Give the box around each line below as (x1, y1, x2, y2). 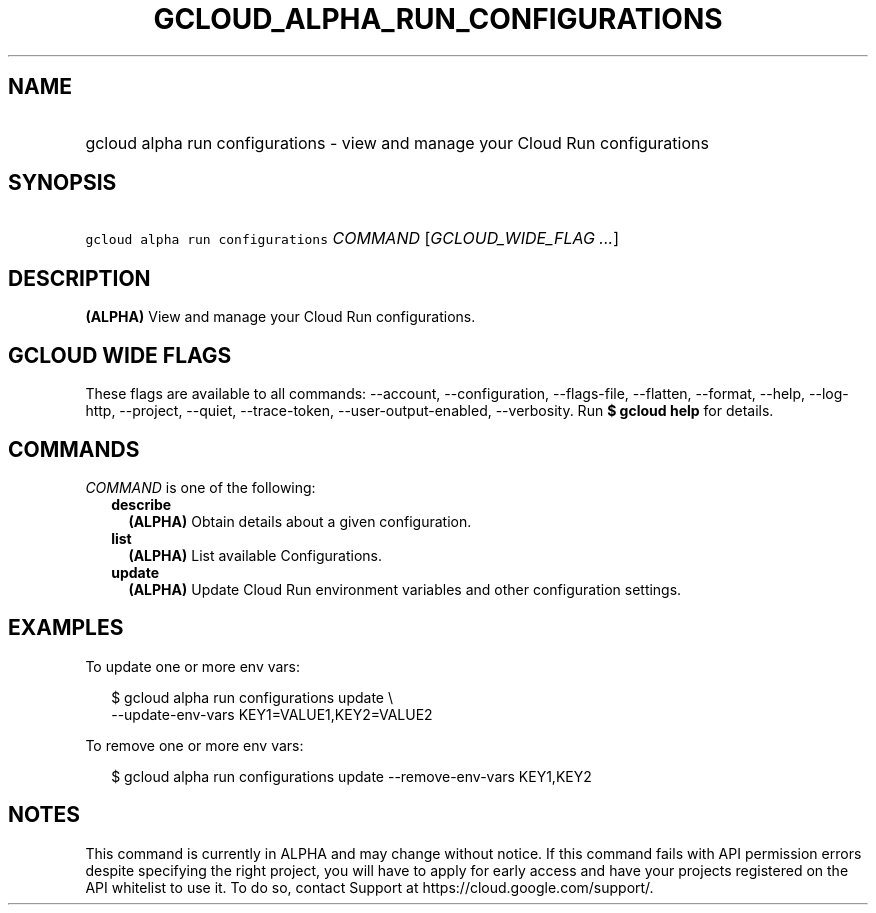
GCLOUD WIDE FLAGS (8, 342, 232, 368)
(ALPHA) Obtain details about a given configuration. (128, 512, 472, 530)
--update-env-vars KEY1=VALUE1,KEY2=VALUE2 (111, 705, 433, 723)
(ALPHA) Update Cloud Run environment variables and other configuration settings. (128, 580, 682, 598)
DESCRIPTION (8, 265, 151, 291)
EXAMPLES (8, 615, 124, 641)
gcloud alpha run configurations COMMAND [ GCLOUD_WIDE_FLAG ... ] (85, 228, 619, 249)
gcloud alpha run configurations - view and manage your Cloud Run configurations (85, 132, 709, 153)
